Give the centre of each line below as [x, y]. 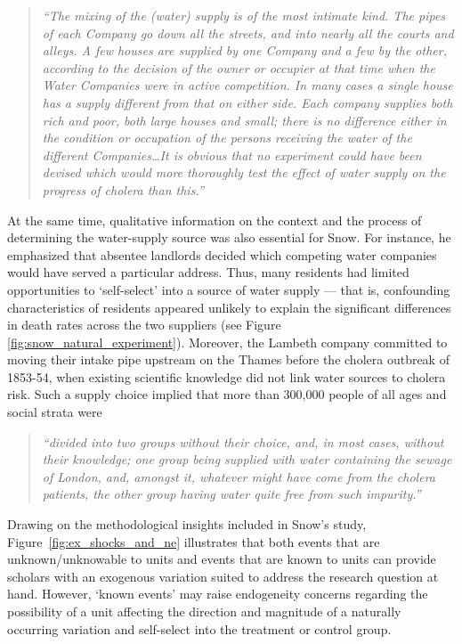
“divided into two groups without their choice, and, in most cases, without [243, 441]
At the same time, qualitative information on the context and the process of [215, 220]
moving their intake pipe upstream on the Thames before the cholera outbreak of [228, 359]
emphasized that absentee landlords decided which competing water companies [222, 254]
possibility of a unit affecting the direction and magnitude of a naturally [204, 611]
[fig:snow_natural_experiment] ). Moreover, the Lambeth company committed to [227, 342]
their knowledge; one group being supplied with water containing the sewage [247, 459]
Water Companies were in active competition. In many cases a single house [247, 85]
